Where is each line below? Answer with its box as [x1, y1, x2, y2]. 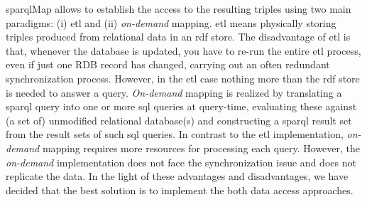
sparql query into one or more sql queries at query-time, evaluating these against [6, 99, 357, 114]
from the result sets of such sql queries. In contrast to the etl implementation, [6, 127, 344, 142]
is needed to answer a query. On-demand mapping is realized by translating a [6, 85, 342, 100]
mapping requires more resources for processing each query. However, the [42, 140, 361, 155]
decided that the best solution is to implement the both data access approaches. [6, 182, 354, 197]
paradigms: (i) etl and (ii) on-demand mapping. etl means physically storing [6, 15, 336, 30]
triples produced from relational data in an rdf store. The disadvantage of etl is [6, 29, 351, 44]
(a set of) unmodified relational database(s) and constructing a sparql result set [6, 112, 352, 127]
